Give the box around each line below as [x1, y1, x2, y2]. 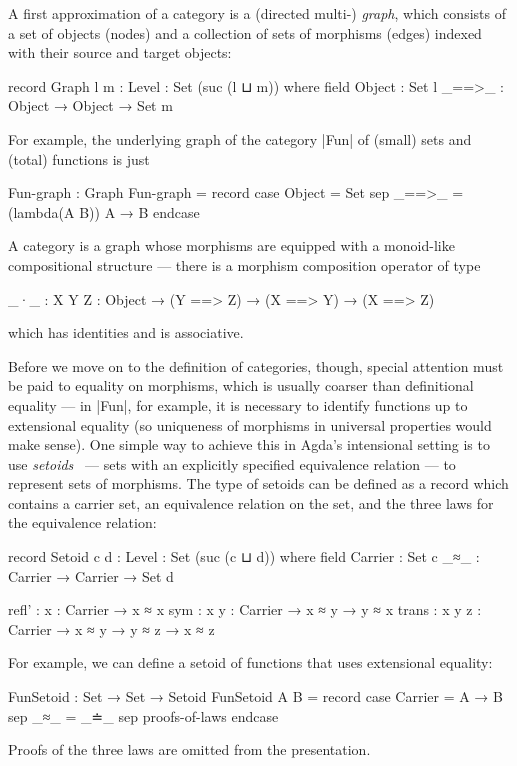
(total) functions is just [8, 148, 150, 169]
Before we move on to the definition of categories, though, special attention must [8, 355, 504, 376]
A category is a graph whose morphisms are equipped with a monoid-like [8, 235, 455, 256]
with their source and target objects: [8, 42, 232, 63]
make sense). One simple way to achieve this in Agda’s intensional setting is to [8, 434, 490, 455]
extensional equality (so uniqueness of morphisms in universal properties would [8, 414, 492, 435]
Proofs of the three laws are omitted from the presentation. [8, 739, 371, 760]
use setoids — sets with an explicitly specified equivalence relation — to [8, 453, 456, 474]
